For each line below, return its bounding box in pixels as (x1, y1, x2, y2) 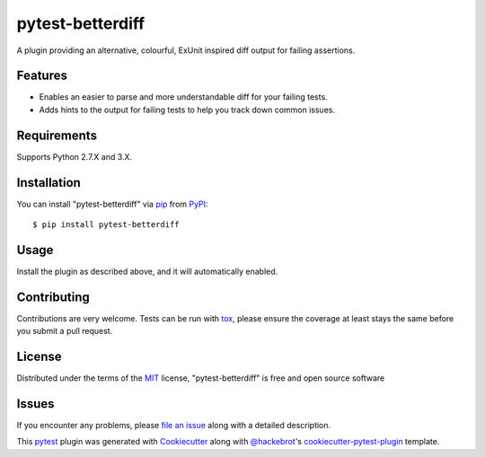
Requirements (16, 127, 98, 143)
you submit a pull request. (16, 326, 113, 337)
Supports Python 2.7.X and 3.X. (16, 151, 133, 162)
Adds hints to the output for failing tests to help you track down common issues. (39, 104, 336, 115)
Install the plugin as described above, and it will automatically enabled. (16, 266, 278, 277)
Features (16, 68, 67, 83)
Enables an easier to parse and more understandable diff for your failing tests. (39, 92, 328, 102)
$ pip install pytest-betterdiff (32, 220, 180, 230)
